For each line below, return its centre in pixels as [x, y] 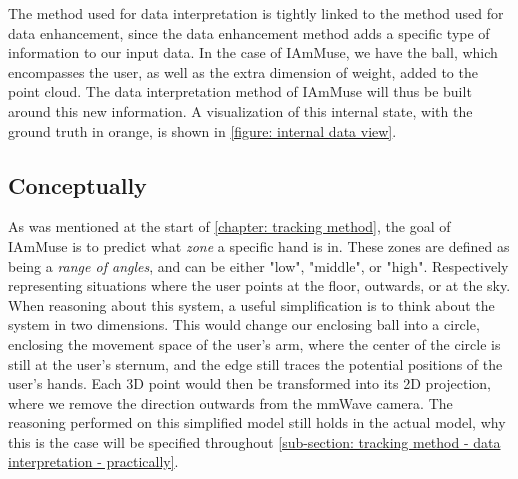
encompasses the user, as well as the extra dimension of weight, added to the [243, 71]
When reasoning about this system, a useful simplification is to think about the [251, 304]
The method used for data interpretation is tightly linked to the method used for [256, 13]
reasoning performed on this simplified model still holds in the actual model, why [257, 422]
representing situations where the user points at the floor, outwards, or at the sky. [259, 285]
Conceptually [77, 184]
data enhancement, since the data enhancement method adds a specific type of [249, 32]
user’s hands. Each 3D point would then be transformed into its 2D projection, [249, 383]
